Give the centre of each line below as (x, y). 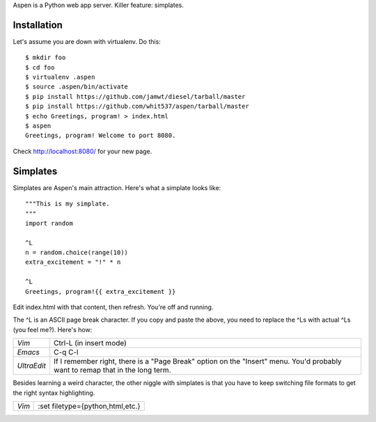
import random (49, 223)
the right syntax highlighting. (54, 393)
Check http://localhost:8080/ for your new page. (83, 151)
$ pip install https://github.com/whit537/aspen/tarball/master (138, 107)
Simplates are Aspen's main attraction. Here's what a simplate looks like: (117, 187)
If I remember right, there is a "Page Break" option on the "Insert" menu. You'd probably (197, 361)
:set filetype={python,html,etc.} (89, 406)
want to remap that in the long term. (112, 370)
